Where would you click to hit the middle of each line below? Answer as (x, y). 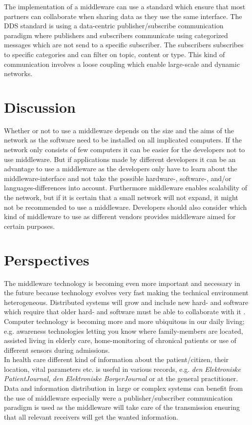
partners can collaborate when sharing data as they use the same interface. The (123, 16)
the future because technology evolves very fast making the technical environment (126, 293)
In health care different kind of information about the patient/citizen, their (116, 359)
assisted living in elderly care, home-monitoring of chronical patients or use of (120, 340)
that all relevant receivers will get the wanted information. (91, 416)
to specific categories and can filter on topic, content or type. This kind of (115, 54)
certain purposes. (30, 226)
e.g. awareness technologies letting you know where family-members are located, (124, 331)
